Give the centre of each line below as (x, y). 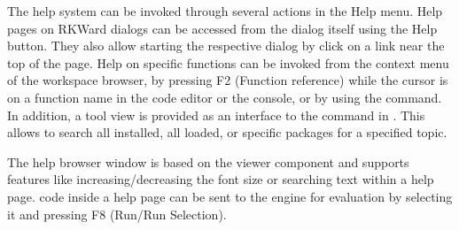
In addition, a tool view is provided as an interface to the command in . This (216, 115)
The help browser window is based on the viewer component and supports (208, 161)
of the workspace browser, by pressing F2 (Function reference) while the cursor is (228, 80)
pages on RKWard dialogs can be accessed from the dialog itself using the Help (222, 28)
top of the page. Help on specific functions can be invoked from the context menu (228, 62)
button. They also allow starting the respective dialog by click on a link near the (226, 46)
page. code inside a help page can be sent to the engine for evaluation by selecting (230, 196)
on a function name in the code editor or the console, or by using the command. (225, 97)
